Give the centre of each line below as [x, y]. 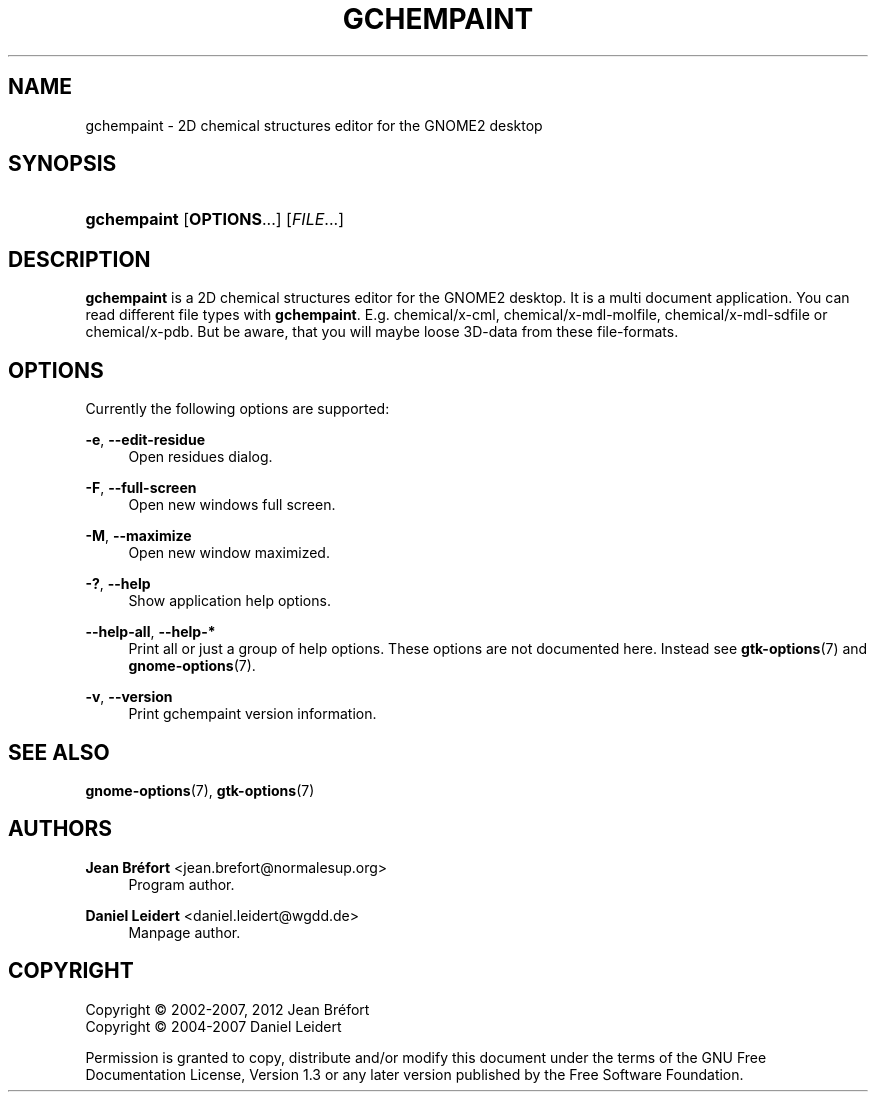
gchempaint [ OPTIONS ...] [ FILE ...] [215, 219]
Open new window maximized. [229, 553]
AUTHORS [60, 829]
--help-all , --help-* [150, 632]
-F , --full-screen [141, 488]
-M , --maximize [138, 536]
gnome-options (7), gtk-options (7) [200, 790]
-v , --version [129, 697]
